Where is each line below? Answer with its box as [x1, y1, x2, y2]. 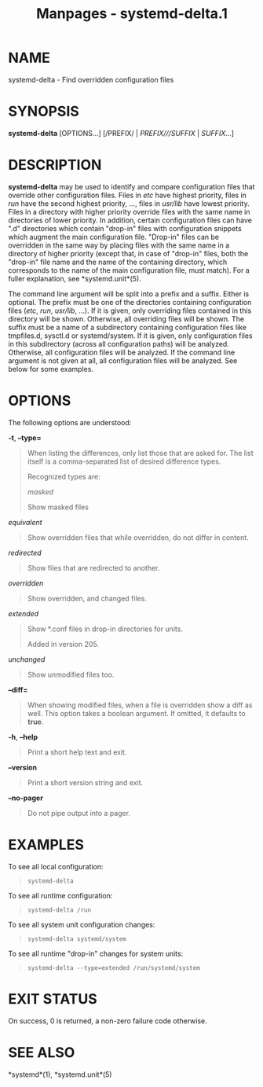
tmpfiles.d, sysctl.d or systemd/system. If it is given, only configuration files [8, 331, 253, 340]
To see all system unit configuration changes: [8, 920, 155, 929]
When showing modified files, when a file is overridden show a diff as [27, 700, 253, 710]
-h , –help [8, 732, 38, 741]
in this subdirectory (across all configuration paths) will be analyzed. [8, 339, 229, 348]
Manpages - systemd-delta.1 [36, 5, 228, 23]
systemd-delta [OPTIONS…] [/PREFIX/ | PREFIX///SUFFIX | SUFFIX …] [8, 128, 234, 138]
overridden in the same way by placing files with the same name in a [8, 241, 230, 250]
